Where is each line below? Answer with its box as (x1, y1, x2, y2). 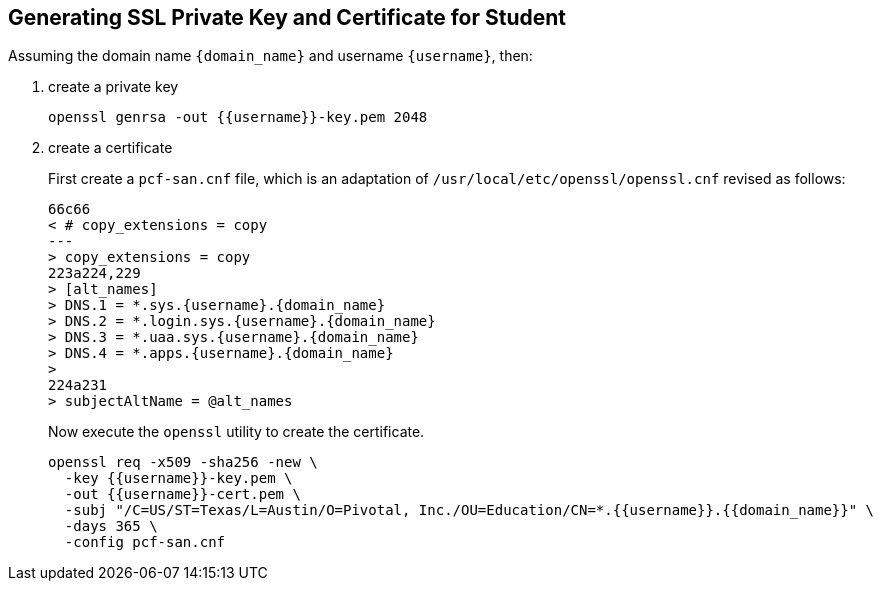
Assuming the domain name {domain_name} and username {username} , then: (8, 47, 533, 65)
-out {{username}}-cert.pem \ (64, 486, 301, 503)
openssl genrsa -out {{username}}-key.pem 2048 (48, 109, 428, 126)
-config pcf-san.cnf (64, 534, 226, 551)
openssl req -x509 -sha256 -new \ (48, 454, 318, 471)
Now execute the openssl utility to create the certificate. (48, 423, 425, 441)
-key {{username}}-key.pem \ (64, 470, 293, 487)
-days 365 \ (64, 518, 158, 535)
